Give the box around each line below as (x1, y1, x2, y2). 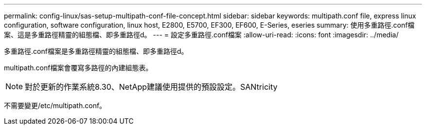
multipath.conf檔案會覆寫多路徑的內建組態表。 (4, 64, 153, 72)
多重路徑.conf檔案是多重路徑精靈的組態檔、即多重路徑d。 (4, 47, 188, 55)
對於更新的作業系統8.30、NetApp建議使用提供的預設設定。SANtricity (25, 82, 278, 92)
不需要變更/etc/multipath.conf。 (4, 101, 106, 110)
